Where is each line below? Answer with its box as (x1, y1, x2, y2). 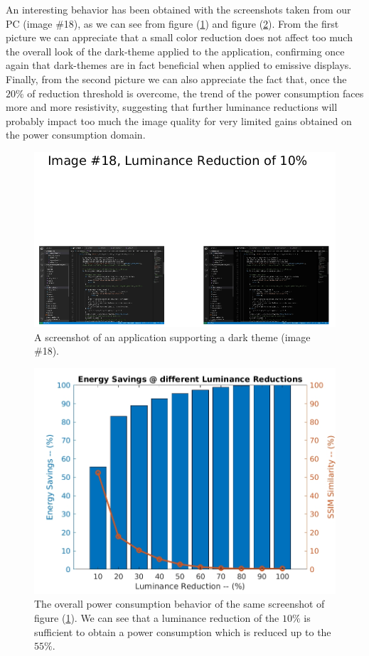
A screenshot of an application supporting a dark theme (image (34, 329, 311, 344)
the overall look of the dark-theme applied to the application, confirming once (6, 43, 345, 58)
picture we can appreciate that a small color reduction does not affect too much (6, 30, 353, 45)
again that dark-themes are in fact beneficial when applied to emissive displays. (6, 58, 352, 72)
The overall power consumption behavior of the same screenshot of (34, 596, 325, 611)
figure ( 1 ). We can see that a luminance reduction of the (34, 611, 279, 625)
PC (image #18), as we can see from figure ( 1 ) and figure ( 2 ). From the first (6, 16, 339, 31)
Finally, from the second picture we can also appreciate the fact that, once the (6, 71, 347, 86)
